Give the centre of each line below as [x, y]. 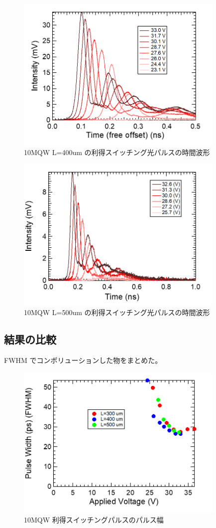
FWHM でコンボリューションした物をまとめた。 [83, 360]
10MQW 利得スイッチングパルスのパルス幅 [94, 519]
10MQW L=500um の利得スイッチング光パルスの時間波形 [117, 312]
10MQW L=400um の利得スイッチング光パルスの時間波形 [117, 152]
